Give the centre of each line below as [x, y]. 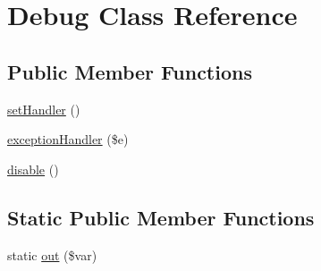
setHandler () [44, 109]
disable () [33, 169]
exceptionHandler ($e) [68, 139]
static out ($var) [52, 254]
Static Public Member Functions [161, 217]
